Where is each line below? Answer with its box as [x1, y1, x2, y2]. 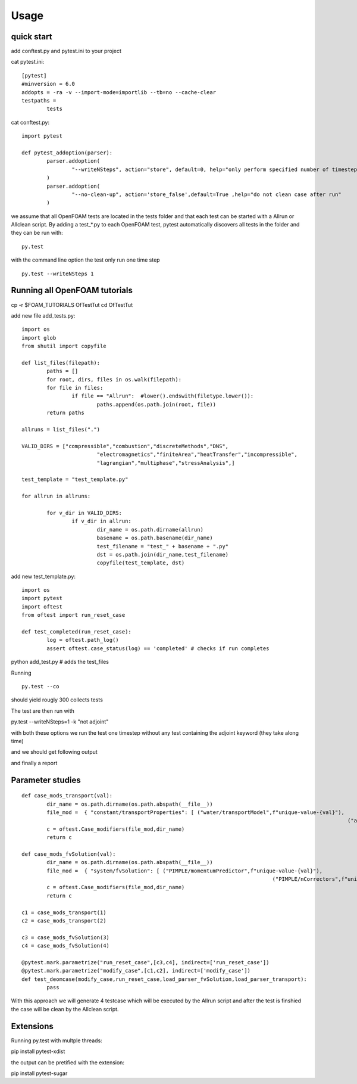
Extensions [11, 1021, 54, 1031]
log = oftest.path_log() [46, 636, 119, 644]
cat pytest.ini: [11, 58, 45, 66]
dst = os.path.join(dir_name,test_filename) [96, 551, 229, 558]
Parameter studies [11, 775, 81, 785]
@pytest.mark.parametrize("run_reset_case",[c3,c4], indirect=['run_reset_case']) [21, 959, 270, 965]
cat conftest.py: [11, 119, 50, 126]
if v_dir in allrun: [71, 518, 132, 524]
